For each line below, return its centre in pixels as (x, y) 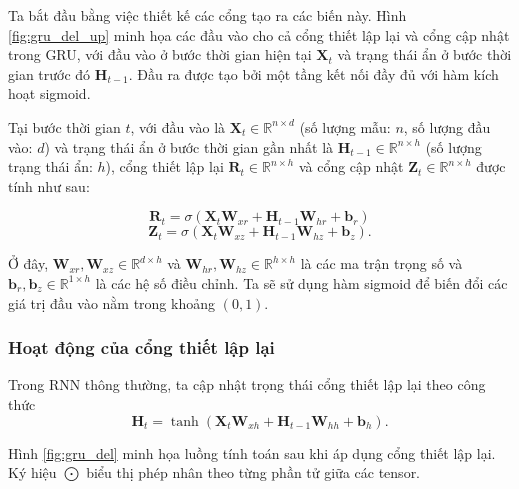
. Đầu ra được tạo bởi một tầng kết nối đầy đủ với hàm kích (313, 73)
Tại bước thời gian (64, 126)
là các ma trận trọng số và (381, 263)
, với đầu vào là (178, 126)
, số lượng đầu (447, 126)
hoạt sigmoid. (49, 93)
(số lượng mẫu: (345, 126)
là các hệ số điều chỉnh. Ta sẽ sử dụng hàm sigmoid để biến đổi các (301, 282)
